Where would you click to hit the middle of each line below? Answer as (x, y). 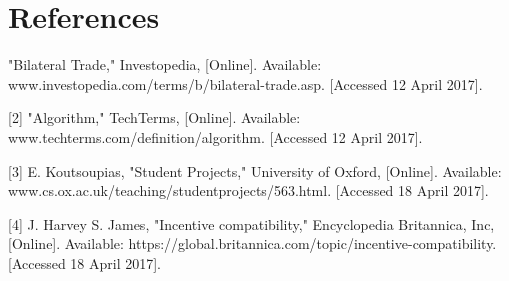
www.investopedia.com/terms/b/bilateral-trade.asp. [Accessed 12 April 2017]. (245, 83)
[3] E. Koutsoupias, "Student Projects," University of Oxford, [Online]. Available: (255, 170)
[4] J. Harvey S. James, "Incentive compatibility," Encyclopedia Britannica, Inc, (251, 223)
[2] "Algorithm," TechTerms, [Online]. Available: (154, 117)
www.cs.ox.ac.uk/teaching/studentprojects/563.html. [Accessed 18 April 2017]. (248, 190)
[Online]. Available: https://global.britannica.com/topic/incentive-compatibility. (252, 243)
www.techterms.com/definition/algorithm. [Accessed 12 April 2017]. (215, 136)
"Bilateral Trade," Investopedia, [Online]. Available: (165, 64)
